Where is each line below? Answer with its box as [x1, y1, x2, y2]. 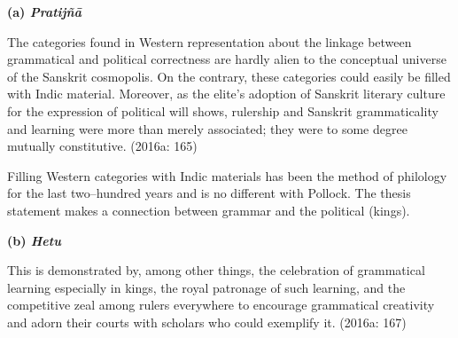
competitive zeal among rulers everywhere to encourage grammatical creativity [7, 295, 435, 314]
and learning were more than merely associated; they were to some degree [7, 119, 408, 138]
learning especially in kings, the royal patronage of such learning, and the [7, 278, 406, 296]
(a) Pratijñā [7, 3, 82, 20]
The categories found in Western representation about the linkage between [7, 32, 412, 51]
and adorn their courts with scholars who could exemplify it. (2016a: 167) [7, 312, 407, 331]
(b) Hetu [7, 231, 61, 249]
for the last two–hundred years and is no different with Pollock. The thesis [7, 184, 411, 202]
